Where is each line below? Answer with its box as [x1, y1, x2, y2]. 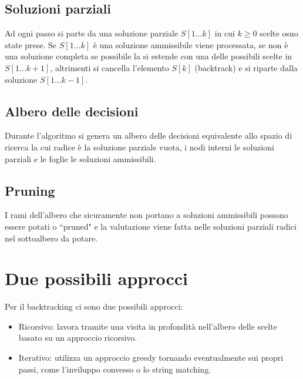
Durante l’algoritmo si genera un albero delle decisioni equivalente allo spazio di [5, 129, 292, 142]
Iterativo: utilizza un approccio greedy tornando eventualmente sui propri [18, 351, 284, 364]
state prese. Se [5, 38, 57, 51]
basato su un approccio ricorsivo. [18, 331, 137, 344]
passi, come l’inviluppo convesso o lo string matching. [18, 363, 211, 375]
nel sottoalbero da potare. [5, 232, 98, 244]
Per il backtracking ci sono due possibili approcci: [5, 300, 183, 313]
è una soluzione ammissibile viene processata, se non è [93, 38, 288, 51]
